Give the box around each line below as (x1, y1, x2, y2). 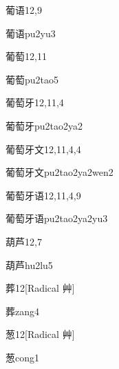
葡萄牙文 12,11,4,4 (6, 141, 81, 156)
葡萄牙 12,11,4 (6, 95, 64, 110)
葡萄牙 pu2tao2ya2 (6, 118, 83, 132)
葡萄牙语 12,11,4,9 (6, 188, 81, 202)
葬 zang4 (6, 303, 39, 318)
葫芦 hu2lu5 (6, 257, 53, 272)
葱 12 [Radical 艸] (6, 327, 75, 341)
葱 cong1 (6, 350, 39, 364)
